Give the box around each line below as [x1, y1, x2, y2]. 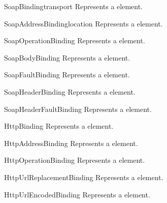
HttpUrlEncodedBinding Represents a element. [4, 189, 150, 199]
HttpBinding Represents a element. [4, 121, 114, 131]
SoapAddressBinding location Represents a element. [4, 18, 163, 28]
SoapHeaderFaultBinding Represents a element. [4, 103, 152, 114]
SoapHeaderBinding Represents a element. [4, 86, 136, 97]
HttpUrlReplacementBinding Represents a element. [4, 171, 163, 182]
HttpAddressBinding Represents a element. [4, 137, 138, 148]
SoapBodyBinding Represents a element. [4, 52, 130, 63]
